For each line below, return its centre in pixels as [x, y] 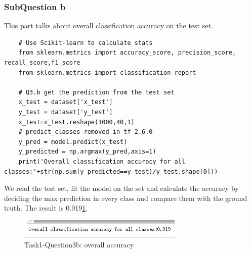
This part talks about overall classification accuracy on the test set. [109, 26]
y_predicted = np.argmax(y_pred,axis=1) [87, 152]
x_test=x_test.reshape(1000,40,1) [76, 122]
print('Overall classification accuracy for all [102, 161]
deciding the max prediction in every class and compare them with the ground [126, 198]
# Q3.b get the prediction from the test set [96, 92]
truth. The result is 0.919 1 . [46, 208]
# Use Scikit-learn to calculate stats [86, 43]
